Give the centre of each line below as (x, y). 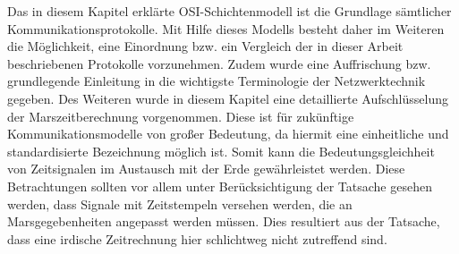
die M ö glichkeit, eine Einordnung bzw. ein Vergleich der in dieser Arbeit (205, 46)
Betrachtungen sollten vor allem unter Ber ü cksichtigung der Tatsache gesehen (220, 186)
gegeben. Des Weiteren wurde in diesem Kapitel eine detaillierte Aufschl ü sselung (228, 98)
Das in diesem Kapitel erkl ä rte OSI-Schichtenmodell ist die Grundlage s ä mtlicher (229, 11)
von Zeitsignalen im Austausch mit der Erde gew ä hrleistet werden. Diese (206, 169)
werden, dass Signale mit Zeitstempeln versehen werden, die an (180, 203)
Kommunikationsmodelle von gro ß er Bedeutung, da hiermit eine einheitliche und (228, 134)
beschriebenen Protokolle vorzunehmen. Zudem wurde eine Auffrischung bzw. (219, 63)
